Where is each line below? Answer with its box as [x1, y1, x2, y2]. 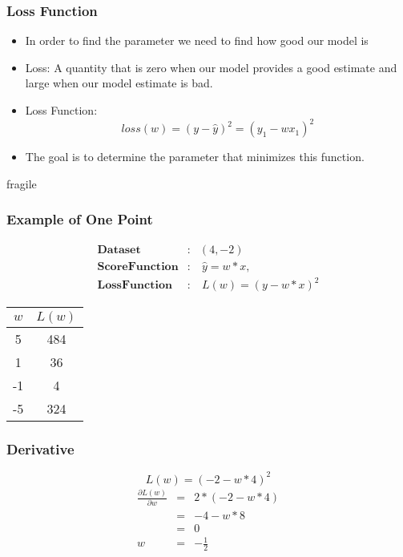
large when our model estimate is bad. [25, 75, 213, 91]
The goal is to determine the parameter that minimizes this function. [25, 148, 365, 165]
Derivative [6, 439, 75, 459]
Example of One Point [6, 209, 153, 229]
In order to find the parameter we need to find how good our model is [25, 32, 369, 49]
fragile [6, 175, 37, 192]
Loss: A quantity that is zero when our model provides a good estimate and [25, 59, 397, 75]
